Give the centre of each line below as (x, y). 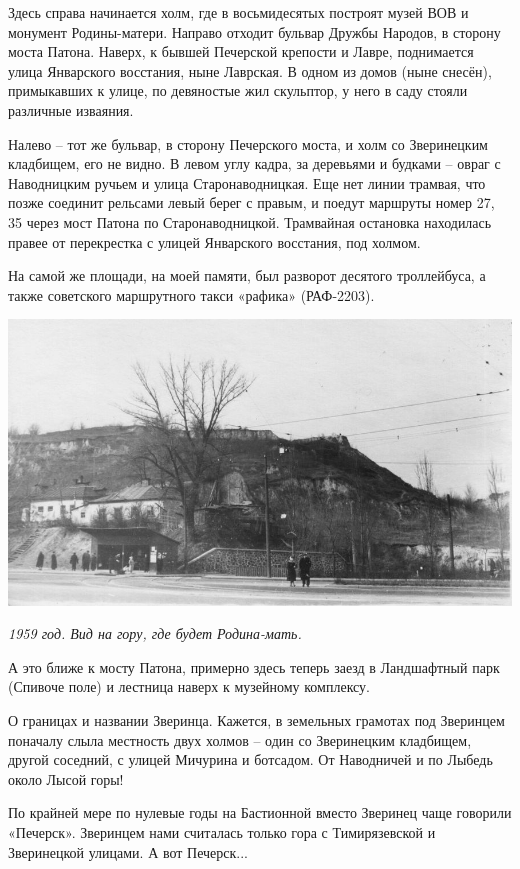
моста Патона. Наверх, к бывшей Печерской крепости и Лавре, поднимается (241, 51)
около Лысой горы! (66, 778)
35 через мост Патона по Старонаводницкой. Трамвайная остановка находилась (250, 221)
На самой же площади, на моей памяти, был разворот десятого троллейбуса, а (247, 275)
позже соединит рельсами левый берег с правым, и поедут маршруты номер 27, (251, 202)
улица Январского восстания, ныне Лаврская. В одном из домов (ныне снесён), (250, 70)
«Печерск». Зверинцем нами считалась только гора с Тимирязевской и (222, 832)
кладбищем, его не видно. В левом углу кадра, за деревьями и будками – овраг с (254, 163)
